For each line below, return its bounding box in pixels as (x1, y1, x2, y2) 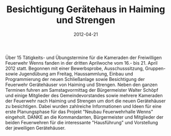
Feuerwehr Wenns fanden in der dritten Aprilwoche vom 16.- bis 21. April (5, 60, 158, 66)
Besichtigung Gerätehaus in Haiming (6, 4, 165, 15)
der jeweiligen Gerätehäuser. (5, 125, 66, 131)
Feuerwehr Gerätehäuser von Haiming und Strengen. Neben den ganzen (5, 81, 158, 88)
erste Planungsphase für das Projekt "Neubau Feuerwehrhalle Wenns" (5, 108, 153, 115)
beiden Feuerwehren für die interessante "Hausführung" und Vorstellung (5, 119, 158, 125)
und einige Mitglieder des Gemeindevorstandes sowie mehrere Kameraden (5, 92, 163, 98)
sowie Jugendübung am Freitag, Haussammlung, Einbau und (5, 70, 134, 77)
